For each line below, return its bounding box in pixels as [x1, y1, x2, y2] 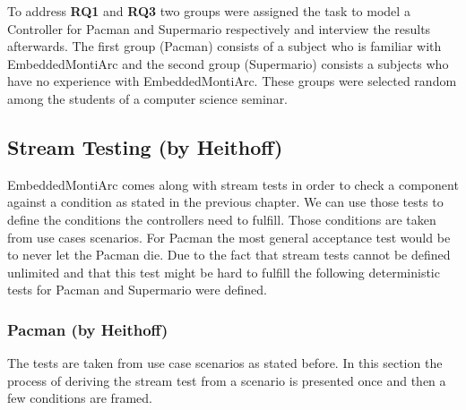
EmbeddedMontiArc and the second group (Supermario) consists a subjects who [7, 54, 449, 73]
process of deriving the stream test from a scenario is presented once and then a [7, 371, 446, 389]
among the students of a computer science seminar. [7, 89, 289, 107]
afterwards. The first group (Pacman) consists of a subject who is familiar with [7, 37, 442, 56]
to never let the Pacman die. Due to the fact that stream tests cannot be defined [7, 245, 451, 264]
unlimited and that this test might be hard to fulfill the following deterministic [7, 262, 440, 281]
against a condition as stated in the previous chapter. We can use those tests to [7, 192, 444, 211]
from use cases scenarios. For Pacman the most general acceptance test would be [7, 227, 451, 246]
